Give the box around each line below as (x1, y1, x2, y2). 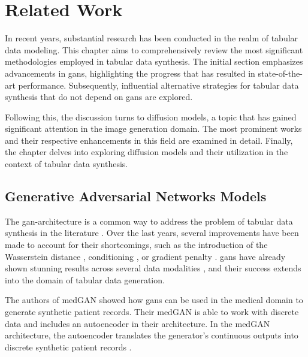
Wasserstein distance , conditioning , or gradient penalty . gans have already (5, 250, 286, 262)
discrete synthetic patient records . (5, 340, 132, 353)
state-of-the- (258, 66, 303, 79)
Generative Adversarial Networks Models (5, 187, 267, 205)
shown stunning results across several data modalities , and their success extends (5, 262, 301, 274)
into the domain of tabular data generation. (5, 273, 165, 286)
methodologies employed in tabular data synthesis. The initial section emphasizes (5, 55, 303, 68)
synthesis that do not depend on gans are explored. (5, 90, 193, 103)
